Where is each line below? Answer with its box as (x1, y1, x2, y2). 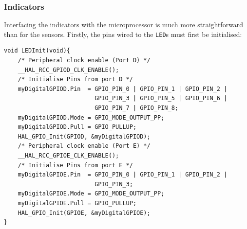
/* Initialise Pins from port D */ (18, 76, 133, 83)
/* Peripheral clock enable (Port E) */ (18, 142, 151, 150)
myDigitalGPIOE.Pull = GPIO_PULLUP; (18, 199, 137, 207)
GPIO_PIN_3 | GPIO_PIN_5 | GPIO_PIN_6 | (95, 95, 228, 102)
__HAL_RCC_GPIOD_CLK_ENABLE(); (18, 66, 119, 73)
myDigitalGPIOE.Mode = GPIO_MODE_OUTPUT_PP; (18, 190, 165, 197)
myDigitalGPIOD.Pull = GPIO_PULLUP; (18, 123, 137, 131)
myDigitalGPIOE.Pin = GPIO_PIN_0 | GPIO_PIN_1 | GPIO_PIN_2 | (18, 171, 228, 178)
